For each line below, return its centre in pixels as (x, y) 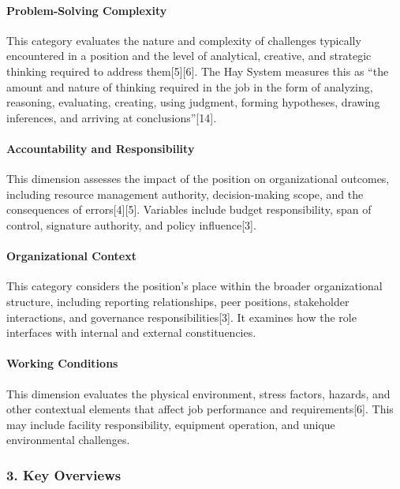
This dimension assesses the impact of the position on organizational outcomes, (198, 179)
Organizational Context (71, 256)
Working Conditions (62, 363)
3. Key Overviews (64, 474)
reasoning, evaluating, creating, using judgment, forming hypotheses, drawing (193, 102)
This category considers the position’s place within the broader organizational (194, 286)
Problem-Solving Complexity (87, 10)
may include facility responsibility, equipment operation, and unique (171, 424)
